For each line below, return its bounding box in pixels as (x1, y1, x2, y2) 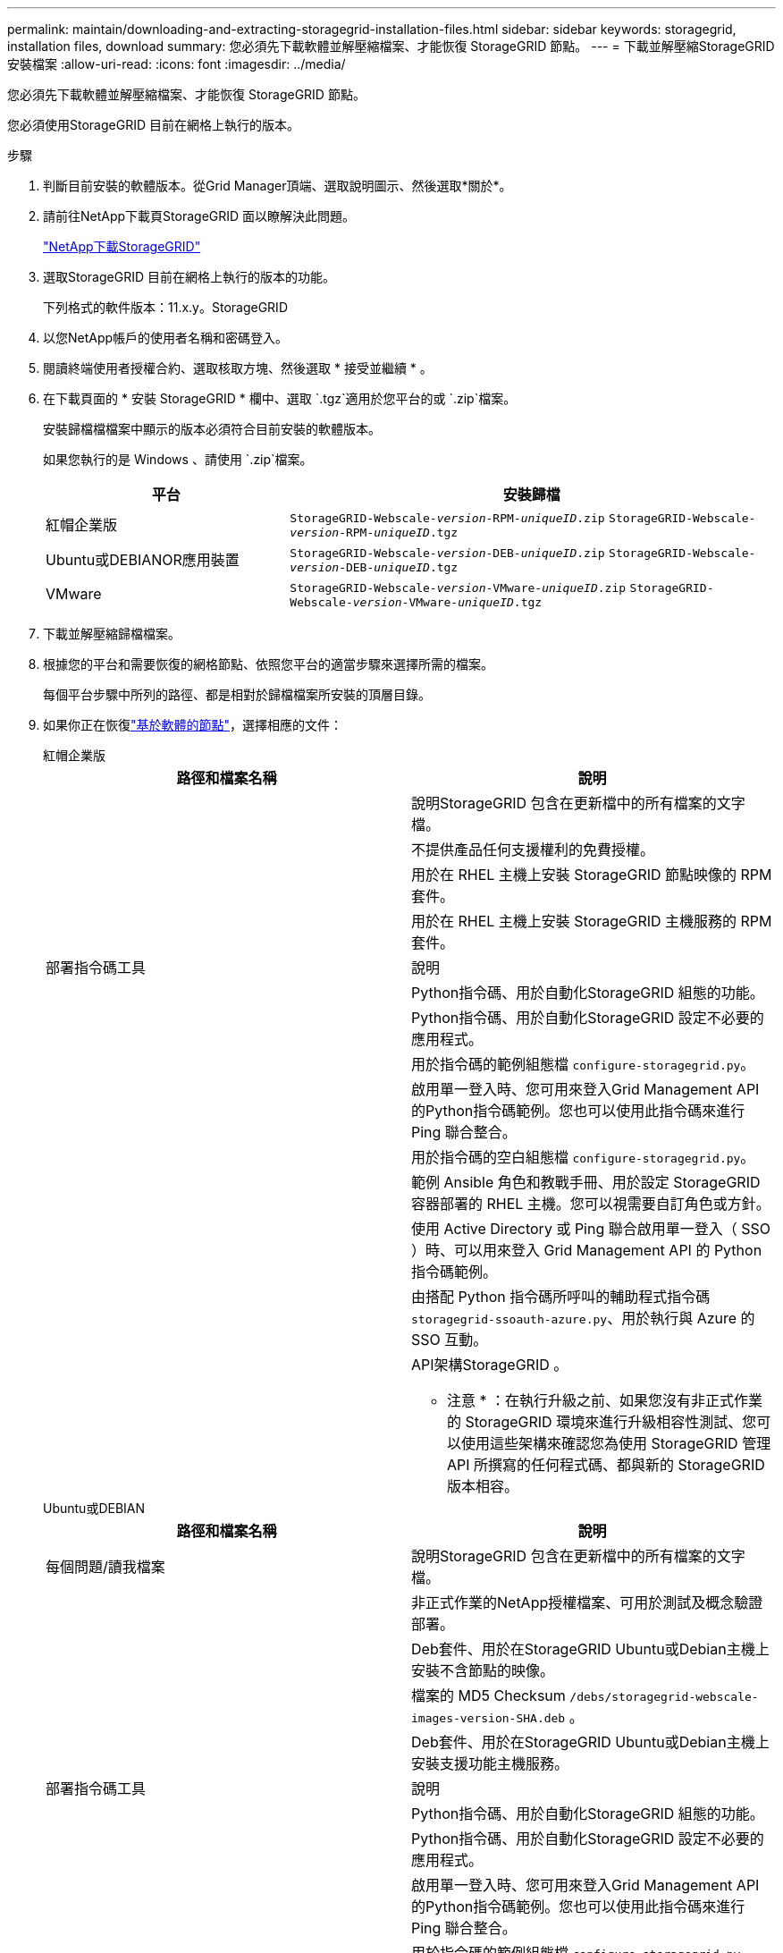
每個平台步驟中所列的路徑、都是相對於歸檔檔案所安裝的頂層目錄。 (43, 687, 431, 702)
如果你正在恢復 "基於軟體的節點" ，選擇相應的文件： (43, 717, 343, 732)
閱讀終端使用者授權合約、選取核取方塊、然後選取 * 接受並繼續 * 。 (43, 360, 433, 376)
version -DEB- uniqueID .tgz (290, 561, 459, 574)
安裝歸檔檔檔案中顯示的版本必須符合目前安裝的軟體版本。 (43, 421, 381, 436)
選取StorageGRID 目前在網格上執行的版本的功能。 (43, 269, 335, 284)
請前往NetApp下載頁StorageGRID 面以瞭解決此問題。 (43, 208, 356, 224)
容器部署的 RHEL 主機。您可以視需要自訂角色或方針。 (411, 1195, 770, 1213)
